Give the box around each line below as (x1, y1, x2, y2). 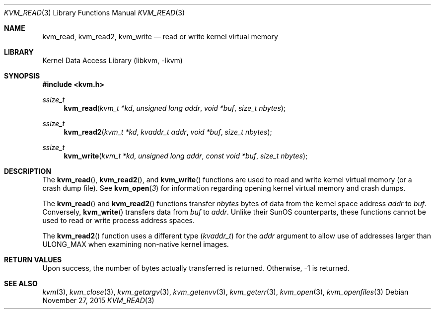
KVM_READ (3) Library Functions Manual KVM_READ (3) (4, 8, 185, 17)
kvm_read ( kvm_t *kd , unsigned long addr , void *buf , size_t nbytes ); (64, 104, 286, 112)
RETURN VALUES (4, 255, 62, 264)
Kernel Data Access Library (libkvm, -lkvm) (42, 56, 183, 65)
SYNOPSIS (4, 72, 40, 80)
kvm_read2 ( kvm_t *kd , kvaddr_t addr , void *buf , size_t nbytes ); (64, 128, 272, 136)
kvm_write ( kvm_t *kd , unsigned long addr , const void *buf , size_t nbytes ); (64, 152, 308, 160)
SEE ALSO (4, 279, 38, 288)
